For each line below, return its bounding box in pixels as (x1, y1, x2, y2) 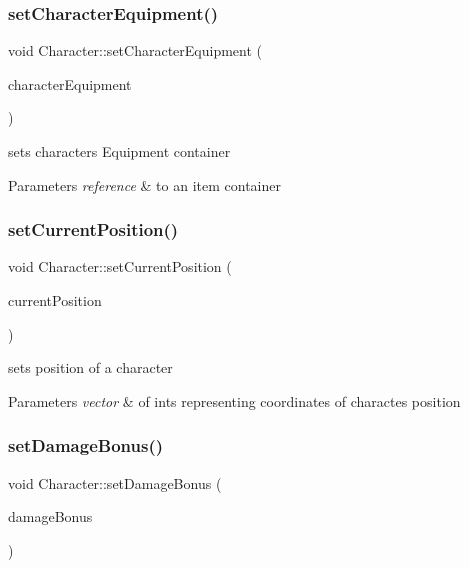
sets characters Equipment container (8, 141, 231, 161)
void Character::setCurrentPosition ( (8, 256, 232, 277)
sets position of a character (8, 357, 173, 378)
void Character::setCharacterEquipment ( (8, 40, 263, 61)
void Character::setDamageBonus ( (8, 472, 222, 493)
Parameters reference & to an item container (8, 174, 281, 195)
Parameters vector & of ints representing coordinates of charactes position (8, 390, 461, 411)
